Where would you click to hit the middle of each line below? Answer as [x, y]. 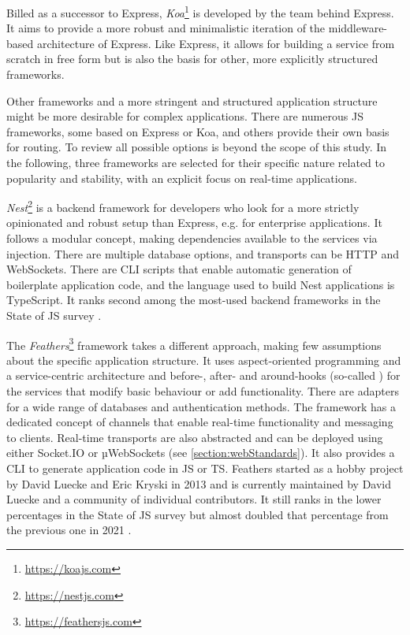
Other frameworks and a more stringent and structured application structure [192, 100]
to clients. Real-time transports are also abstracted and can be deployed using [195, 437]
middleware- [358, 28]
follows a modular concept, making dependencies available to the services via [192, 238]
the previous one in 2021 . [69, 530]
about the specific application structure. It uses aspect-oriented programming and [204, 360]
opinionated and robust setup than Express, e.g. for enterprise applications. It [194, 223]
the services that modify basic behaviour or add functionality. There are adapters [203, 391]
